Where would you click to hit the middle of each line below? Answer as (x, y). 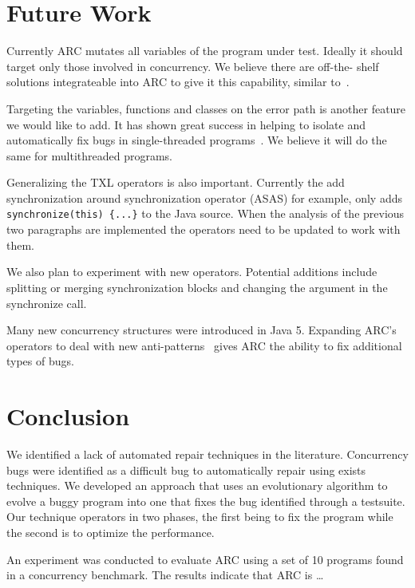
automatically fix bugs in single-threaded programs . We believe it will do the (197, 140)
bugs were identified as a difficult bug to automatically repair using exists (186, 470)
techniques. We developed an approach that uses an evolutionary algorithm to (197, 485)
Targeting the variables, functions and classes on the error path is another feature (206, 108)
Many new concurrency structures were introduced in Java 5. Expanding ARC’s (202, 330)
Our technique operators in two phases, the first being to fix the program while (200, 517)
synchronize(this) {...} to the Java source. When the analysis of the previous (206, 213)
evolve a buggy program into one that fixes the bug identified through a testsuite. (206, 501)
